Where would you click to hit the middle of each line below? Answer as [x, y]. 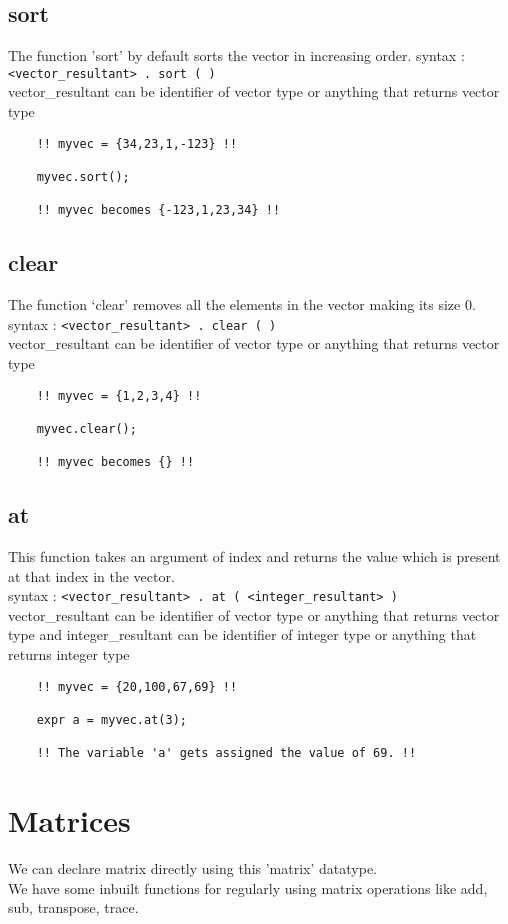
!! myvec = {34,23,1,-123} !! [137, 143]
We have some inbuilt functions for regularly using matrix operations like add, [248, 887]
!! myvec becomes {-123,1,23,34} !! [158, 210]
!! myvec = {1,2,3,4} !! [119, 395]
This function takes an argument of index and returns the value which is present [254, 556]
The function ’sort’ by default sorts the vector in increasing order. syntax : [236, 55]
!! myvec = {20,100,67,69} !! [137, 686]
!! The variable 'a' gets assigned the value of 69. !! [226, 753]
